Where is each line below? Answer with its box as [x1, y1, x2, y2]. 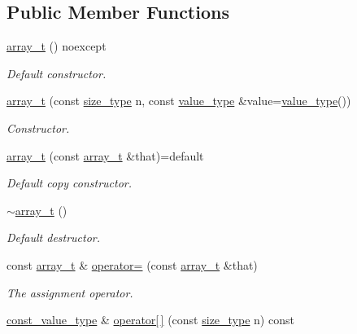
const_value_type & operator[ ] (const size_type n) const [7, 311, 294, 328]
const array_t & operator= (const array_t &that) [7, 256, 258, 273]
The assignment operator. [7, 283, 133, 301]
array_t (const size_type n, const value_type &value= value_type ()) [7, 92, 351, 109]
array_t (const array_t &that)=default [7, 147, 204, 164]
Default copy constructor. [7, 174, 133, 191]
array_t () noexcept [7, 37, 107, 55]
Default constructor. [7, 64, 107, 81]
